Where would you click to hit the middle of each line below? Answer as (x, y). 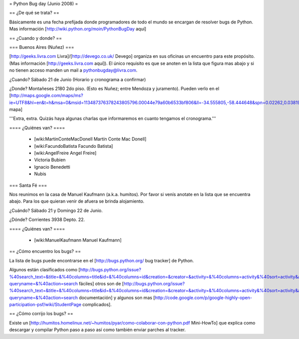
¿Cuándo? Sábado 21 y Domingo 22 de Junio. (56, 210)
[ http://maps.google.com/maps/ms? (46, 96)
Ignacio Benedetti (52, 167)
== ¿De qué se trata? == (34, 13)
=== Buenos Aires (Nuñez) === (42, 47)
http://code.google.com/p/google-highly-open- (204, 297)
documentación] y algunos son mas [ (117, 297)
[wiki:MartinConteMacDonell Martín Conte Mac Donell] (90, 139)
